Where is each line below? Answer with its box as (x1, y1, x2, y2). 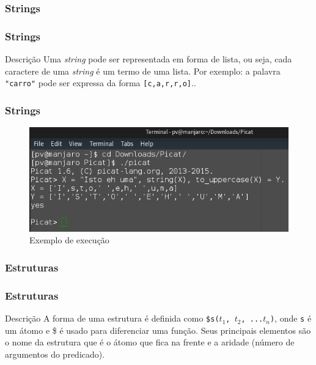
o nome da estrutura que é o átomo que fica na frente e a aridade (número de (5, 336, 295, 348)
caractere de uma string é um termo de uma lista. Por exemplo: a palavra (5, 64, 281, 77)
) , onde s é (270, 312, 312, 325)
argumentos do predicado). (5, 347, 105, 360)
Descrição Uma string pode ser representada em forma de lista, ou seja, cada (5, 53, 292, 65)
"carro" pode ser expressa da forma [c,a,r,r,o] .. (5, 76, 196, 89)
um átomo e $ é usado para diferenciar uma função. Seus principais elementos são (5, 323, 311, 336)
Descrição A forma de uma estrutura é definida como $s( (5, 312, 219, 325)
